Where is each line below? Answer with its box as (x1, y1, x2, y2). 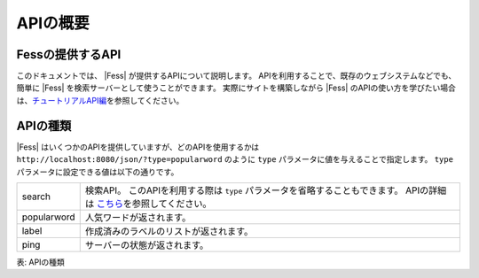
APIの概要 (16, 13, 90, 33)
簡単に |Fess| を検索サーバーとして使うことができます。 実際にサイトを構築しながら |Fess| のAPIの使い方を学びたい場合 (16, 82, 457, 93)
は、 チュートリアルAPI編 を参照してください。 (16, 95, 185, 105)
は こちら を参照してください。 (84, 197, 212, 210)
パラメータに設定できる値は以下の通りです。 (16, 166, 179, 177)
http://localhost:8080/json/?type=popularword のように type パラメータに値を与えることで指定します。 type (16, 154, 454, 165)
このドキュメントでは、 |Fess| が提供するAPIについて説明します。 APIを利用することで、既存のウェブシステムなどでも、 (16, 71, 457, 81)
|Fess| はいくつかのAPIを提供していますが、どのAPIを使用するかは (16, 142, 260, 152)
